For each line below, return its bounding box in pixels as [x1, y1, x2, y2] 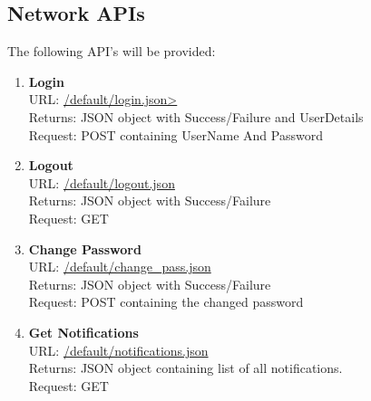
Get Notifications [28, 322, 139, 341]
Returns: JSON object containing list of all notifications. [28, 358, 343, 377]
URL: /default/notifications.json [28, 340, 209, 359]
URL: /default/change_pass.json [28, 257, 211, 276]
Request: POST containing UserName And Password [28, 125, 323, 144]
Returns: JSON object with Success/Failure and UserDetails [28, 107, 364, 126]
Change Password [28, 239, 142, 258]
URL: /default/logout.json [28, 173, 175, 192]
